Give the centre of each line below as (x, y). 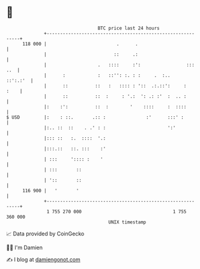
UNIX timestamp (127, 222)
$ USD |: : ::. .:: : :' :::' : (95, 117)
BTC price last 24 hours (129, 28)
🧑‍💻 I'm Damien (25, 247)
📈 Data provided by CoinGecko (45, 234)
